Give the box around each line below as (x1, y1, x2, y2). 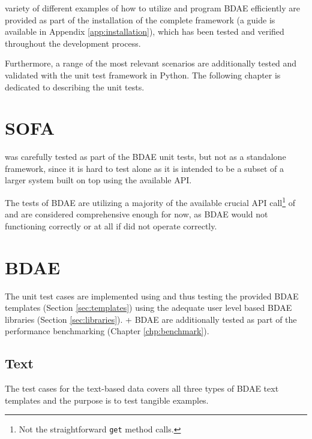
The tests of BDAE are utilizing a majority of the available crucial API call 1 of (5, 195, 296, 208)
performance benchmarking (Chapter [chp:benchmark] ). (5, 325, 209, 337)
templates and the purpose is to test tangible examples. (5, 393, 209, 406)
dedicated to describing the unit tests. (5, 80, 145, 93)
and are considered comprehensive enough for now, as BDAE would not (5, 208, 268, 220)
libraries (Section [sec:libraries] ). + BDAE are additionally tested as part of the (5, 313, 297, 325)
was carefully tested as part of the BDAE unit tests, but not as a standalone (5, 150, 286, 163)
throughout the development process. (5, 37, 141, 49)
